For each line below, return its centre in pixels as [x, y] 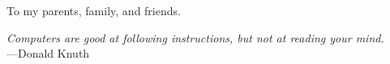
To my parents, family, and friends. [94, 10]
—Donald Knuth [48, 53]
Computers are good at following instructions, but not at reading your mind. [195, 37]
